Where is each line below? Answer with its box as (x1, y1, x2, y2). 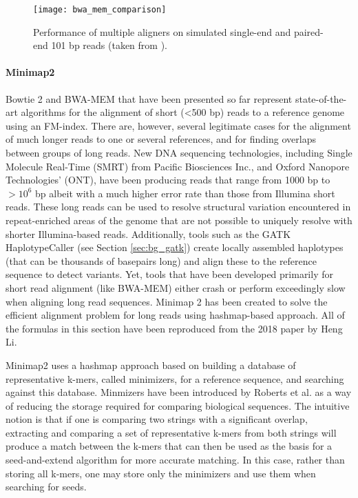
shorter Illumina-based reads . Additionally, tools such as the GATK (6, 226, 291, 241)
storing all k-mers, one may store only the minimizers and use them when (6, 466, 316, 480)
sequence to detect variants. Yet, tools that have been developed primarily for (6, 267, 333, 281)
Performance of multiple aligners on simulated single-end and (33, 24, 291, 39)
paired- (293, 24, 324, 39)
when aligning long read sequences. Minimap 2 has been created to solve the (6, 294, 328, 308)
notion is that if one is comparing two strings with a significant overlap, (6, 412, 308, 426)
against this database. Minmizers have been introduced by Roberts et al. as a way (6, 385, 352, 399)
